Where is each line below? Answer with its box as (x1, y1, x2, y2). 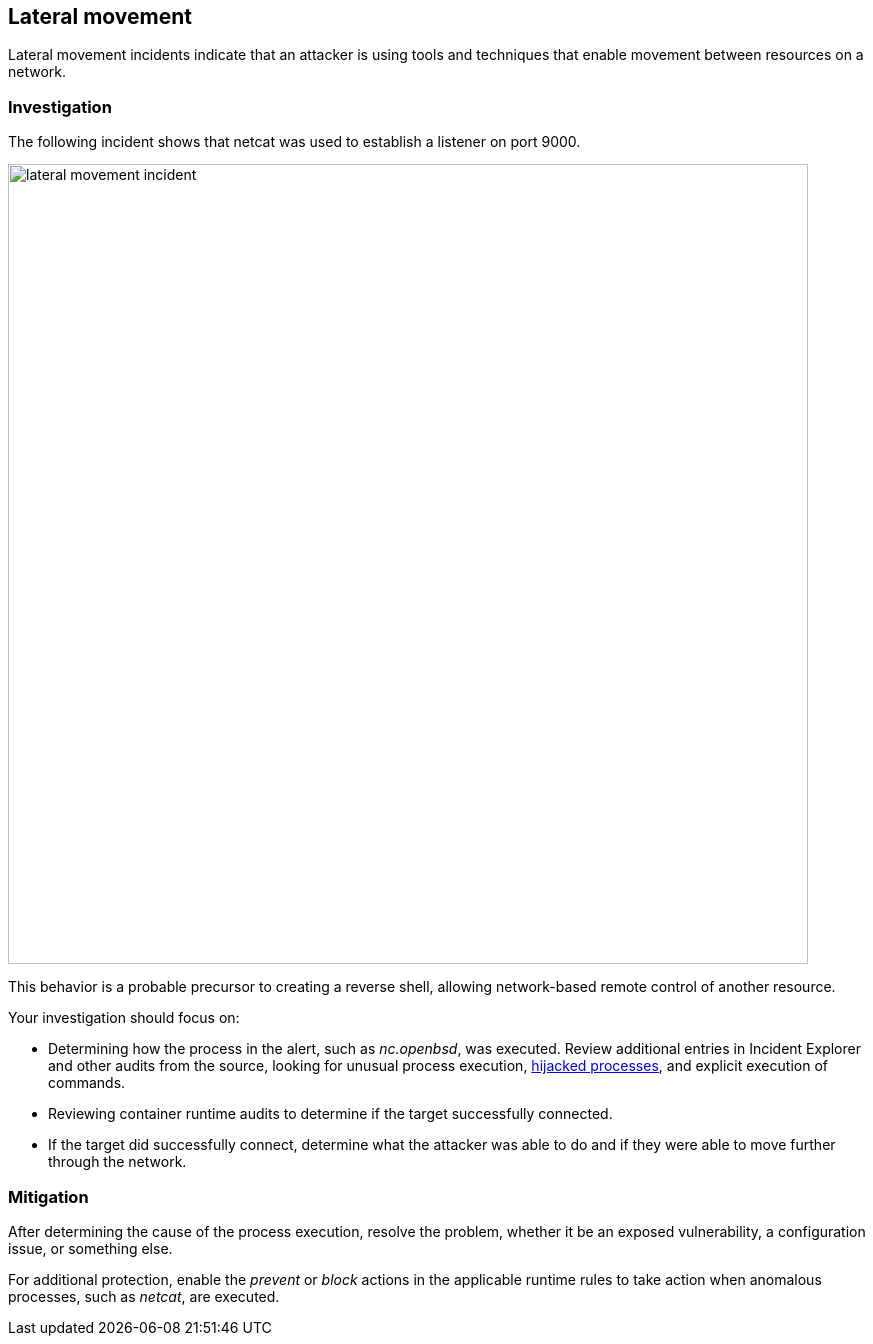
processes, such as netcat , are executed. (8, 1287, 280, 1305)
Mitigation (8, 1186, 89, 1207)
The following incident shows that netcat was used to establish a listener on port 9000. (8, 133, 581, 151)
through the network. (48, 1153, 187, 1171)
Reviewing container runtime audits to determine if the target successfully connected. (48, 1105, 613, 1123)
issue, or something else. (8, 1239, 173, 1257)
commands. (48, 1074, 126, 1092)
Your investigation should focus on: (8, 1009, 240, 1027)
